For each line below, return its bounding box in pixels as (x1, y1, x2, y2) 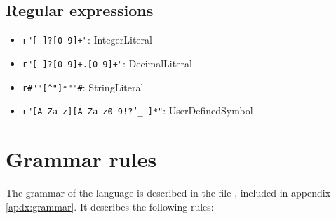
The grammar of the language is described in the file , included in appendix (6, 185, 331, 199)
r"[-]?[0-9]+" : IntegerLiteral (22, 32, 152, 47)
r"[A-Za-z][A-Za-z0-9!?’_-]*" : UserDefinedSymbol (22, 103, 253, 118)
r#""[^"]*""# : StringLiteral (22, 79, 144, 94)
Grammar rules (6, 145, 157, 173)
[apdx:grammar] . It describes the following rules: (6, 199, 214, 213)
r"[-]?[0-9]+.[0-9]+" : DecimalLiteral (22, 55, 192, 70)
